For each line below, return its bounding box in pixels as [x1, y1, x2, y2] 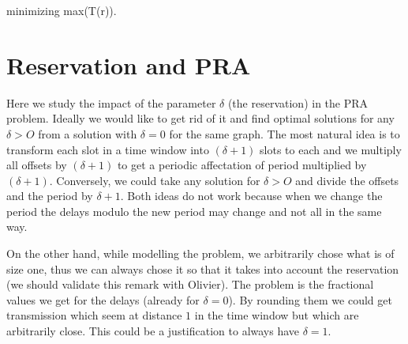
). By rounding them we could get [228, 291, 392, 308]
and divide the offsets [295, 172, 399, 188]
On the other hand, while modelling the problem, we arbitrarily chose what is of [6, 245, 395, 262]
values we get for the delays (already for [6, 291, 200, 308]
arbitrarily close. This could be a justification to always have [6, 323, 300, 339]
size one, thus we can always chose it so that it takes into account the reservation [6, 260, 399, 277]
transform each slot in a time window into [6, 141, 209, 157]
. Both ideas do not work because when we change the [120, 187, 383, 204]
